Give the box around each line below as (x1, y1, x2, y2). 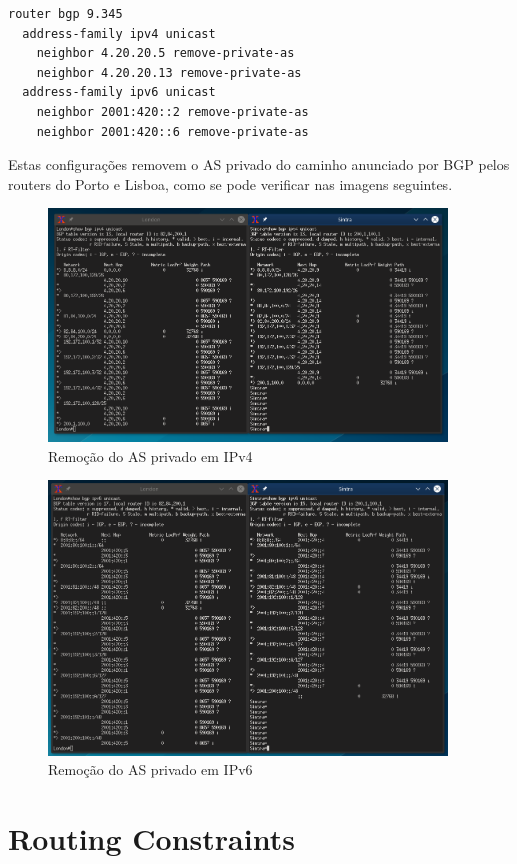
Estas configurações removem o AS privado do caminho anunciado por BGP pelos (8, 154, 510, 175)
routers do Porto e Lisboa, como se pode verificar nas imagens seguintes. (8, 173, 453, 194)
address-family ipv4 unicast (22, 26, 216, 41)
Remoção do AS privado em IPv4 (48, 445, 253, 466)
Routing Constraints (8, 817, 295, 858)
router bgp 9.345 (8, 7, 123, 21)
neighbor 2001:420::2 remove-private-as (36, 104, 309, 119)
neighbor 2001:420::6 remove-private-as (36, 124, 309, 139)
